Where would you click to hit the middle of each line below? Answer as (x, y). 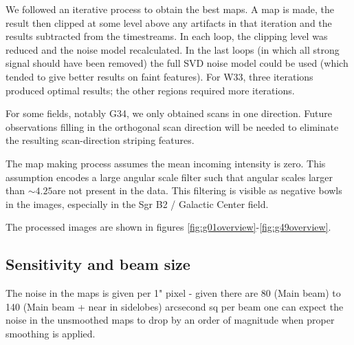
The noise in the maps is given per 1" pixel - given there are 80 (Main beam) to (173, 293)
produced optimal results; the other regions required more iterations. (150, 90)
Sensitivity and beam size (98, 264)
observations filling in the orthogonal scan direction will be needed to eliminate (172, 126)
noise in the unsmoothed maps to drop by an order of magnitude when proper (170, 320)
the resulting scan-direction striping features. (100, 140)
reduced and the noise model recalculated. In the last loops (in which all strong (173, 49)
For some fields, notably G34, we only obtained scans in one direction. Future (169, 113)
